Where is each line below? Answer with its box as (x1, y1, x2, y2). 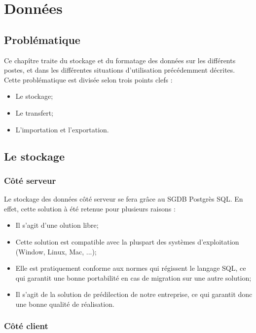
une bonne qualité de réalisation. (15, 298, 114, 309)
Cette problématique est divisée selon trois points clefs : (4, 74, 173, 84)
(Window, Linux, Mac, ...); (15, 246, 97, 256)
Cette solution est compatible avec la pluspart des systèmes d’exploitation (15, 236, 239, 247)
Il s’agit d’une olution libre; (15, 220, 99, 230)
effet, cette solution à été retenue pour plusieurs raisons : (4, 203, 176, 213)
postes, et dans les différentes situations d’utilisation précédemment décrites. (4, 65, 235, 75)
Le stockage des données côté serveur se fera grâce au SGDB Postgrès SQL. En (4, 194, 243, 204)
